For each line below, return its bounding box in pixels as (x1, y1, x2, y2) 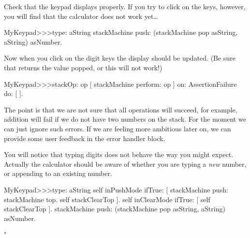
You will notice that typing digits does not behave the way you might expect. (4, 149, 234, 159)
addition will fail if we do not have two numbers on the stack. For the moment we (4, 114, 246, 124)
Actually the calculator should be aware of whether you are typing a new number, (4, 159, 247, 169)
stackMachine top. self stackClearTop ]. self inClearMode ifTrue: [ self (4, 194, 210, 204)
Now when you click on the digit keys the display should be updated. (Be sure (4, 53, 235, 63)
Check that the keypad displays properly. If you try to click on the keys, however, (4, 1, 246, 11)
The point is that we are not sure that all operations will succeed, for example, (4, 104, 237, 114)
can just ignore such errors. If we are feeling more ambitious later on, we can (4, 123, 231, 133)
